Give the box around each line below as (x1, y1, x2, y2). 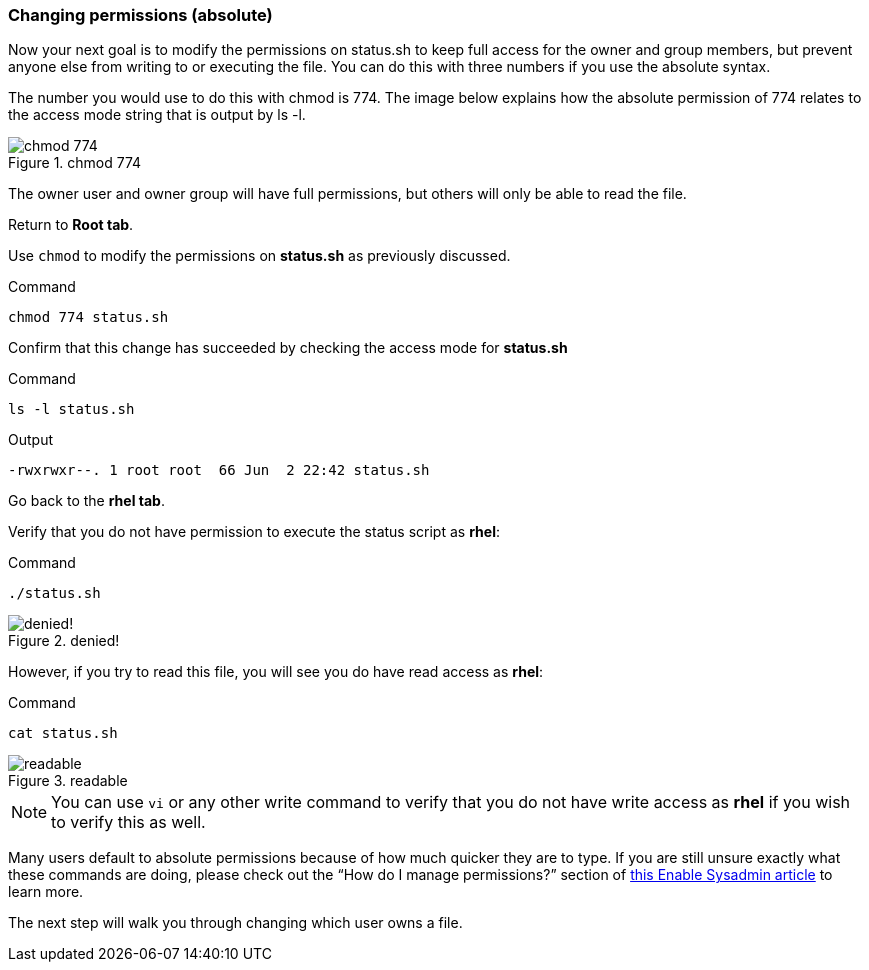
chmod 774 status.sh (8, 309, 169, 326)
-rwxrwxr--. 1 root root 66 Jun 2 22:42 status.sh (8, 462, 430, 479)
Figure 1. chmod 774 (8, 154, 142, 172)
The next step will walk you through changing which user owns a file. (8, 914, 463, 932)
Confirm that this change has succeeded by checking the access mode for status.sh (8, 339, 568, 357)
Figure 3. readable (8, 772, 128, 790)
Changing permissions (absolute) (8, 5, 273, 25)
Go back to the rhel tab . (8, 492, 165, 510)
